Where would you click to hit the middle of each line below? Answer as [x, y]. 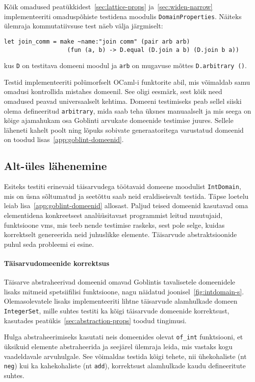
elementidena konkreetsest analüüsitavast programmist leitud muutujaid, [113, 215]
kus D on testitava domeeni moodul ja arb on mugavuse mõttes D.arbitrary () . [126, 65]
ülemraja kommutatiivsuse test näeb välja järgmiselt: [84, 26]
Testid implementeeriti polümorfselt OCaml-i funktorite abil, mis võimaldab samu [127, 82]
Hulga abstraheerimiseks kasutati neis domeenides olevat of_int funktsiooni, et [124, 337]
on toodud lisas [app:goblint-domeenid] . [64, 139]
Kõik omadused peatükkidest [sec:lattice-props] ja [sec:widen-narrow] [108, 6]
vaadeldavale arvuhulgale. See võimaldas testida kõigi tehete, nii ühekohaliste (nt [125, 356]
